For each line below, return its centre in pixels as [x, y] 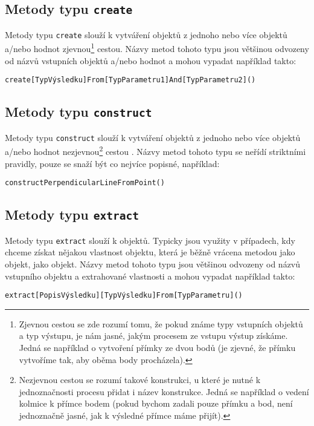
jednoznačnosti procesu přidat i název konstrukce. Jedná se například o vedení [164, 391]
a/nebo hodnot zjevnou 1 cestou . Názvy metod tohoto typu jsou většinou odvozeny [157, 48]
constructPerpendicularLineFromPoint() [85, 183]
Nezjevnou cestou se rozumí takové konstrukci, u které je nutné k [140, 380]
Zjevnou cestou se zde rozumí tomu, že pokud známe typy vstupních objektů [161, 323]
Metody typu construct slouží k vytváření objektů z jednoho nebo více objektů [153, 137]
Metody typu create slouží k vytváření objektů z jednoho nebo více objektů [146, 34]
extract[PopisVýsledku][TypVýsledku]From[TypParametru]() [124, 296]
